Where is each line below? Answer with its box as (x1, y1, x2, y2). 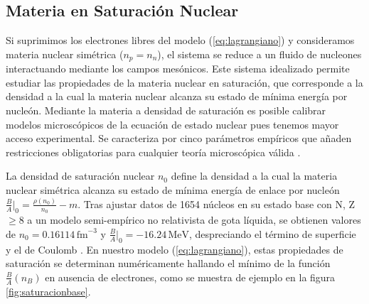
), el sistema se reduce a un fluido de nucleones (157, 46, 362, 61)
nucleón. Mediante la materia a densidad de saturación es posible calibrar (6, 103, 326, 118)
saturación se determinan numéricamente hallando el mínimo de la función (6, 256, 331, 271)
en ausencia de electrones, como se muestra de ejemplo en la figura (45, 269, 336, 284)
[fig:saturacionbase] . (6, 283, 91, 298)
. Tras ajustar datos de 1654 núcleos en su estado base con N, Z (77, 196, 355, 211)
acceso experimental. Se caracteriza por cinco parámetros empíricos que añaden (6, 131, 352, 146)
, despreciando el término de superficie (189, 226, 356, 241)
